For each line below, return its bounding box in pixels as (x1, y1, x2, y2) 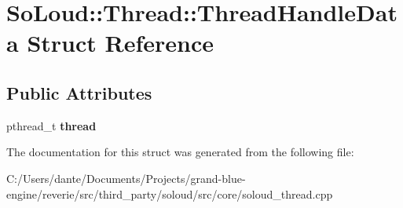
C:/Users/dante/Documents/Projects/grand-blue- (6, 170, 246, 186)
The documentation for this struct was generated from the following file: (6, 144, 354, 160)
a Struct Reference (6, 27, 214, 59)
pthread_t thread (6, 117, 97, 133)
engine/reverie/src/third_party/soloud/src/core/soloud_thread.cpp (6, 185, 333, 202)
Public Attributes (6, 80, 152, 104)
